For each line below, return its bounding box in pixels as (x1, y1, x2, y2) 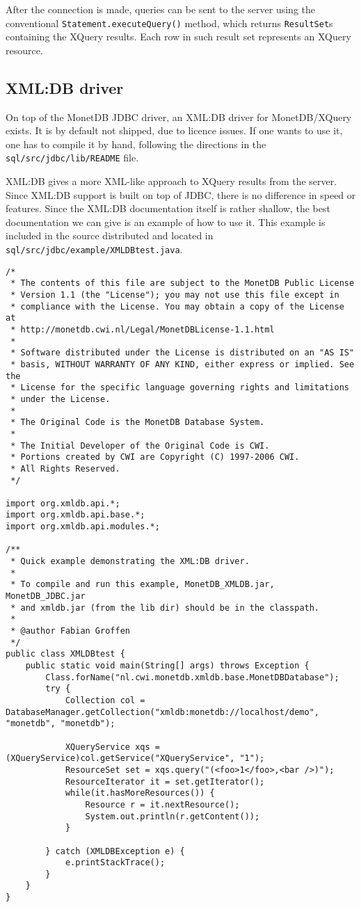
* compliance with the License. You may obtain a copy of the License (10, 301, 344, 312)
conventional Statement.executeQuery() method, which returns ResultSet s (6, 15, 333, 30)
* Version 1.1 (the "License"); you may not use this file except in (10, 290, 339, 300)
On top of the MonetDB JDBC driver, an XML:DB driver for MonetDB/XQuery (6, 109, 352, 124)
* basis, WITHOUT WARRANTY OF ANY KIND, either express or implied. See (10, 359, 355, 369)
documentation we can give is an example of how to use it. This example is (6, 214, 326, 229)
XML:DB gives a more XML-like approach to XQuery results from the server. (6, 174, 337, 188)
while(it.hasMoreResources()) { (65, 788, 215, 798)
